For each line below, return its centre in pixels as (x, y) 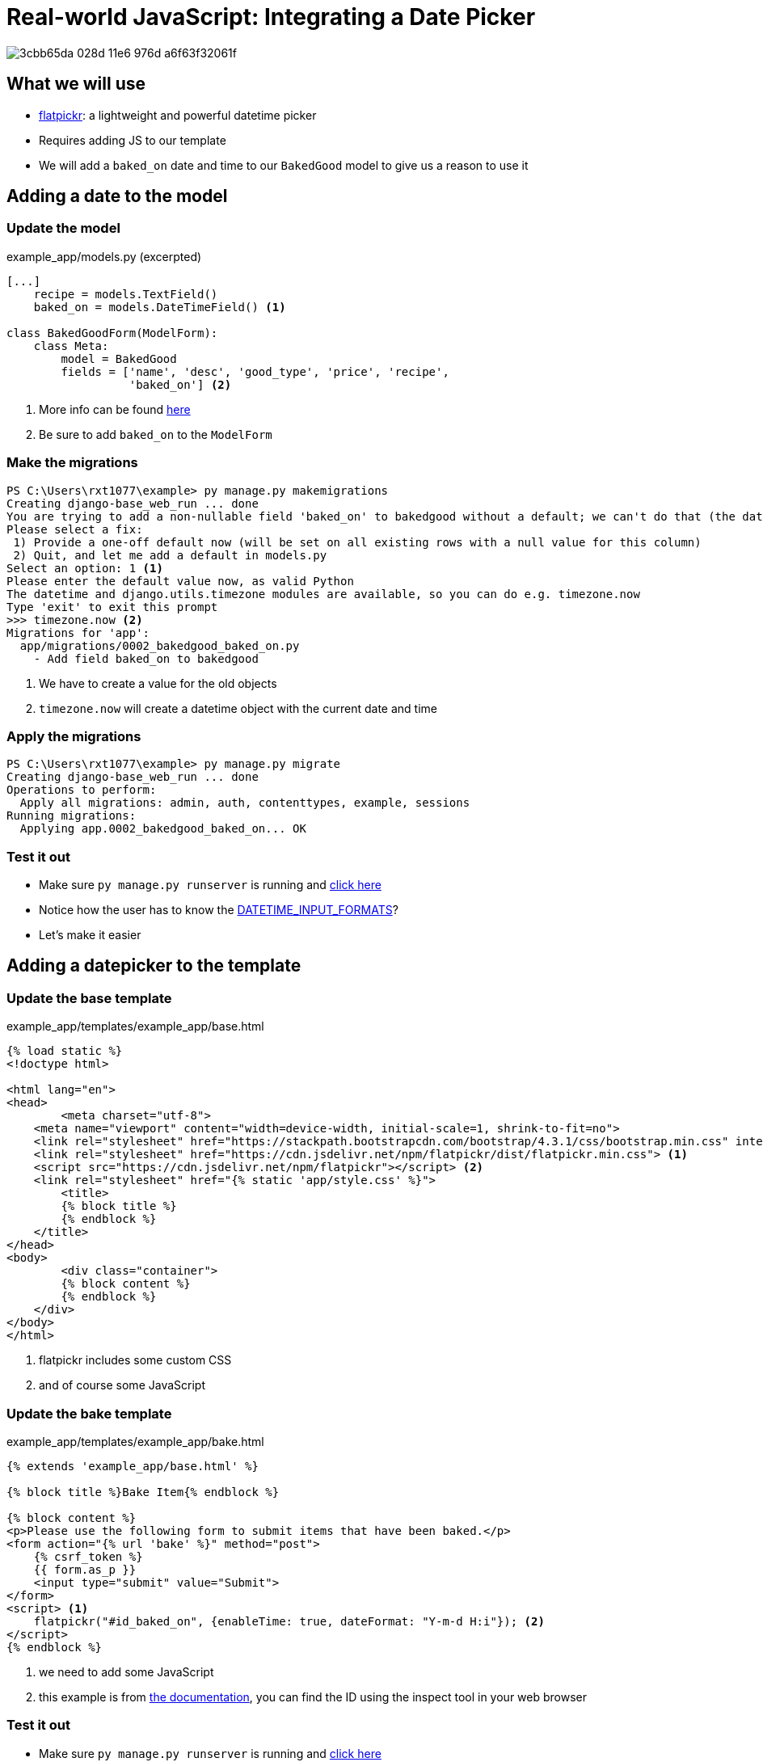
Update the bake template (89, 1413)
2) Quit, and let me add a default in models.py (170, 555)
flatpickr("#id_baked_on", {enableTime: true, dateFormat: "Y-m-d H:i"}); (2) (289, 1622)
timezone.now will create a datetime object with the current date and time (238, 708)
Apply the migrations (74, 736)
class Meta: (71, 346)
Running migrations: (72, 816)
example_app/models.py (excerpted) (104, 256)
